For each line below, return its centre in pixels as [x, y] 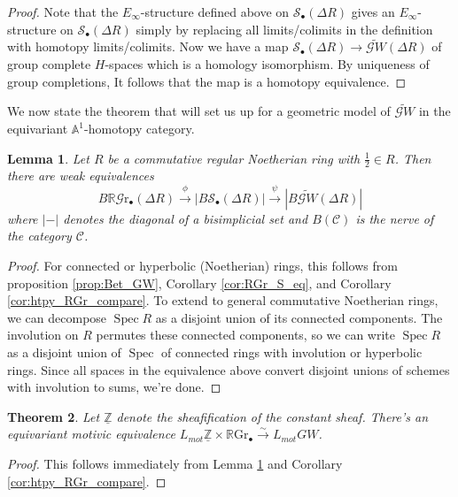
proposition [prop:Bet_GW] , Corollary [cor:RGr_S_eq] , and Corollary [199, 283]
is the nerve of [395, 218]
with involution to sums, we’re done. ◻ [114, 387]
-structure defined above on [215, 11]
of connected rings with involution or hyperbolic [291, 352]
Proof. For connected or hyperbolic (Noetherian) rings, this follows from [202, 265]
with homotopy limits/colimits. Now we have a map [148, 46]
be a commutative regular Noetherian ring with [234, 158]
